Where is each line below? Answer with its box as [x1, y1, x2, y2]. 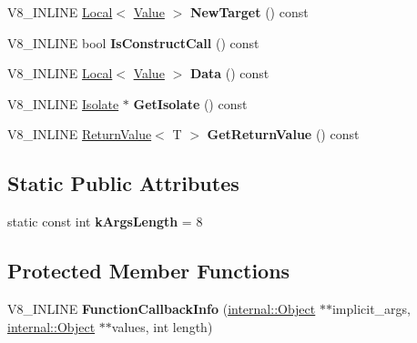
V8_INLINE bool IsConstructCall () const [7, 33, 259, 52]
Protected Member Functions [7, 257, 290, 285]
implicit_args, [331, 298, 411, 318]
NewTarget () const [189, 3, 309, 21]
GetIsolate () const [133, 94, 248, 113]
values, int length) [111, 317, 213, 336]
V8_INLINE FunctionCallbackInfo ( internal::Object [7, 298, 316, 318]
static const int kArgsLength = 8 [7, 212, 203, 231]
